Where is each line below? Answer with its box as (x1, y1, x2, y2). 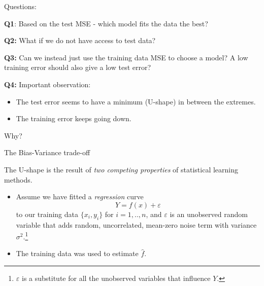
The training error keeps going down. (16, 113, 131, 124)
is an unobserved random (170, 208, 248, 219)
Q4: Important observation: (4, 79, 91, 89)
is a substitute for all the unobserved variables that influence (21, 272, 211, 283)
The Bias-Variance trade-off (4, 147, 90, 158)
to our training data (16, 208, 79, 219)
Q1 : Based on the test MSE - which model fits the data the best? (4, 18, 208, 28)
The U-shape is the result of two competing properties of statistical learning (4, 164, 239, 174)
